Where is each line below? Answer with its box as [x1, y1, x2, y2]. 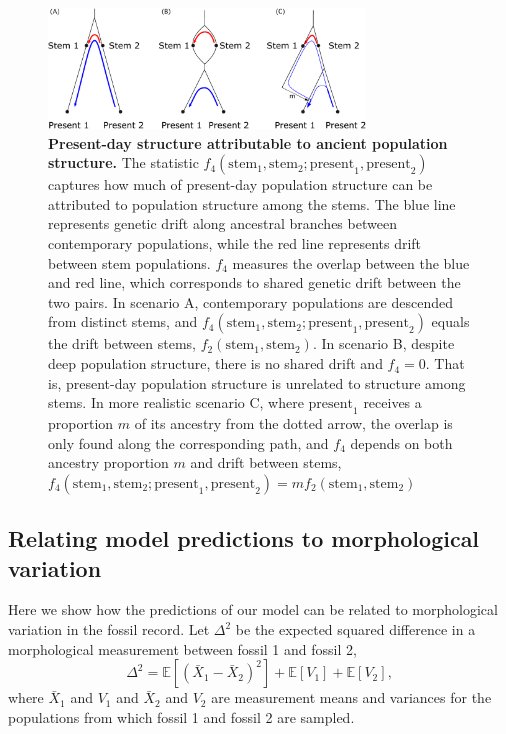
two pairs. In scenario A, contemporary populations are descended [48, 291, 453, 312]
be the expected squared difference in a [235, 619, 476, 639]
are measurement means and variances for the [211, 687, 492, 708]
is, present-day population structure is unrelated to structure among [48, 372, 466, 393]
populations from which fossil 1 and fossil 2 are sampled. [8, 706, 355, 727]
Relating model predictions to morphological [8, 523, 480, 554]
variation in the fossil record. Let [8, 619, 210, 639]
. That [425, 353, 465, 374]
